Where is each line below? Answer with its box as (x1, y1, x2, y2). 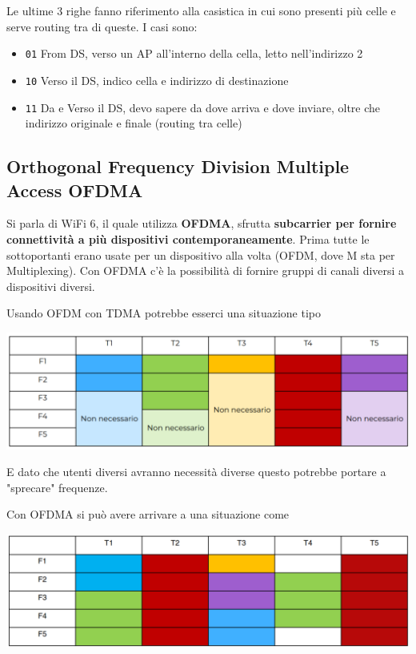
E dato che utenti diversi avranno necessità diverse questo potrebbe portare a (6, 463, 386, 480)
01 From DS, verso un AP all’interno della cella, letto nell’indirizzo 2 (25, 45, 363, 62)
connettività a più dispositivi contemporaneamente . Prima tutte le (6, 230, 370, 247)
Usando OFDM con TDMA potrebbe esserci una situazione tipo (6, 305, 321, 321)
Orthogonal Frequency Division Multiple (6, 154, 350, 179)
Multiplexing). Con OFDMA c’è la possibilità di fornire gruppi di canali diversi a (6, 262, 405, 279)
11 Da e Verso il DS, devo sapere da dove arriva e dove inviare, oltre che (25, 99, 381, 115)
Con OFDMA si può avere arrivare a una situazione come (6, 506, 290, 523)
